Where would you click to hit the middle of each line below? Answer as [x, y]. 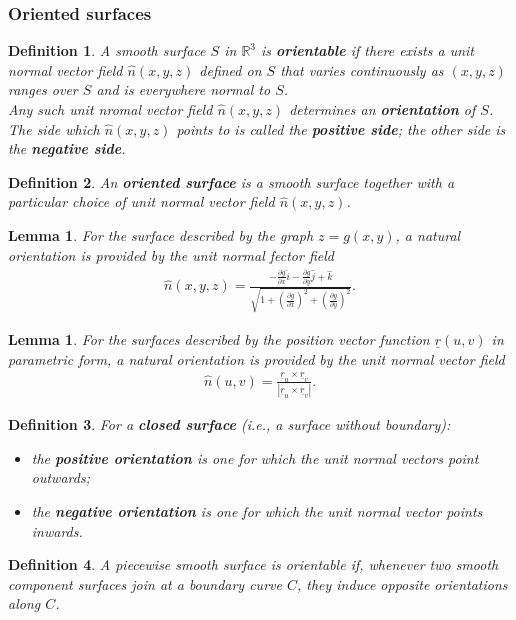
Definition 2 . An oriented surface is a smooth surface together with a [231, 181]
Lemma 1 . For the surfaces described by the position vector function [219, 338]
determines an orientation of [382, 109]
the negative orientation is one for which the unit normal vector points [257, 511]
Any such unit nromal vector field [110, 109]
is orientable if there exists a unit [367, 50]
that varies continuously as [362, 69]
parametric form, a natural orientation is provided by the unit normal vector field [256, 358]
